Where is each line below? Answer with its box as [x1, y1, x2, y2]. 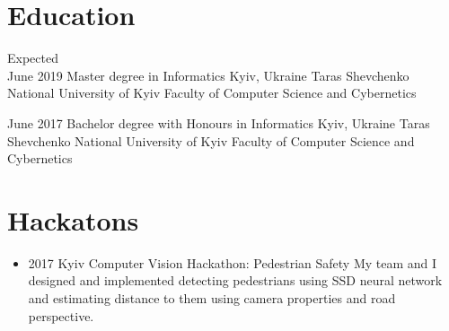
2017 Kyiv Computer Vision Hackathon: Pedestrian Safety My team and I [28, 253, 437, 272]
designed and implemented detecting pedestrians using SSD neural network [28, 271, 443, 290]
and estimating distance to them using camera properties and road [28, 289, 396, 307]
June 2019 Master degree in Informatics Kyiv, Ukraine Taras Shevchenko [7, 65, 409, 84]
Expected [7, 48, 58, 67]
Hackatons [7, 201, 139, 238]
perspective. [28, 306, 94, 325]
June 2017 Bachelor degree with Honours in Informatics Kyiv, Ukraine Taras [7, 113, 430, 132]
